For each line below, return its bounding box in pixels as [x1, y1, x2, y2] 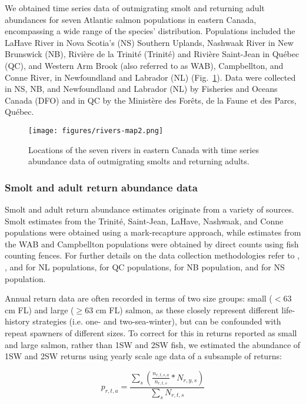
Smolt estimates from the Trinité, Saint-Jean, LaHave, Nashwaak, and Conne [5, 214, 284, 227]
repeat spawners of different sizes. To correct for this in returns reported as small [5, 326, 297, 339]
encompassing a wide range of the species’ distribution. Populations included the [5, 25, 295, 37]
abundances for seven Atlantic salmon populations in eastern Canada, [5, 13, 257, 25]
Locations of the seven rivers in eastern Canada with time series [28, 143, 259, 155]
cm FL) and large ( [5, 303, 74, 316]
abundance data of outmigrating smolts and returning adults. [28, 155, 250, 167]
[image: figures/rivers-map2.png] [28, 126, 164, 135]
